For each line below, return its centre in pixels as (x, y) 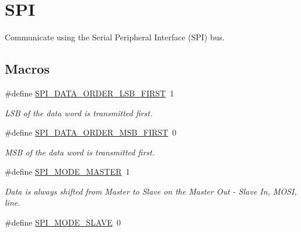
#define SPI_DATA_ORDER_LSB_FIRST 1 (90, 93)
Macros (27, 69)
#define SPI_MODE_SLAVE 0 (63, 222)
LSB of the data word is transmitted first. (79, 112)
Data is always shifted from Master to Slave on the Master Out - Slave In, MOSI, (151, 191)
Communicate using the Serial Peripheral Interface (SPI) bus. (115, 37)
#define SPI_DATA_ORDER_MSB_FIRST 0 (91, 132)
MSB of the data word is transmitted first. (80, 152)
